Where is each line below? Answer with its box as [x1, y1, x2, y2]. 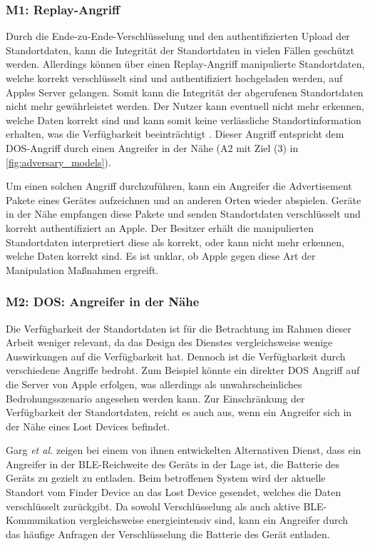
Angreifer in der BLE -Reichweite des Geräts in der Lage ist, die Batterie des [6, 456, 340, 471]
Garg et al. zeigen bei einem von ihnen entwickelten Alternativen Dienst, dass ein [6, 443, 361, 457]
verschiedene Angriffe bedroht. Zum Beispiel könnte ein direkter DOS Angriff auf [6, 363, 360, 378]
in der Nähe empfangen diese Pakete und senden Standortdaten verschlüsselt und [6, 206, 361, 221]
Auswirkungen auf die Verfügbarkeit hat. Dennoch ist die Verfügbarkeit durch [6, 348, 346, 363]
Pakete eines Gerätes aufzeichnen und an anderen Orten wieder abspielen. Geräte [6, 192, 361, 207]
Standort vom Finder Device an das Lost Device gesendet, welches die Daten [6, 485, 341, 500]
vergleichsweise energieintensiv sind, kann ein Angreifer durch [79, 512, 349, 527]
